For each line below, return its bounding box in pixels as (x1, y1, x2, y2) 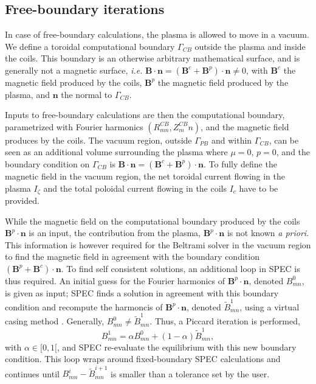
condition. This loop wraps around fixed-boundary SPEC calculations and (5, 352, 281, 365)
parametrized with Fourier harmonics (5, 120, 143, 133)
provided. (5, 194, 39, 206)
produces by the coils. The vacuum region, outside (5, 133, 192, 146)
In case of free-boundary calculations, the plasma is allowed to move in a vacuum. (5, 28, 309, 41)
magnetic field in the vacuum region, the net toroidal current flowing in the (5, 169, 286, 182)
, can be (269, 133, 299, 146)
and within (211, 133, 252, 146)
